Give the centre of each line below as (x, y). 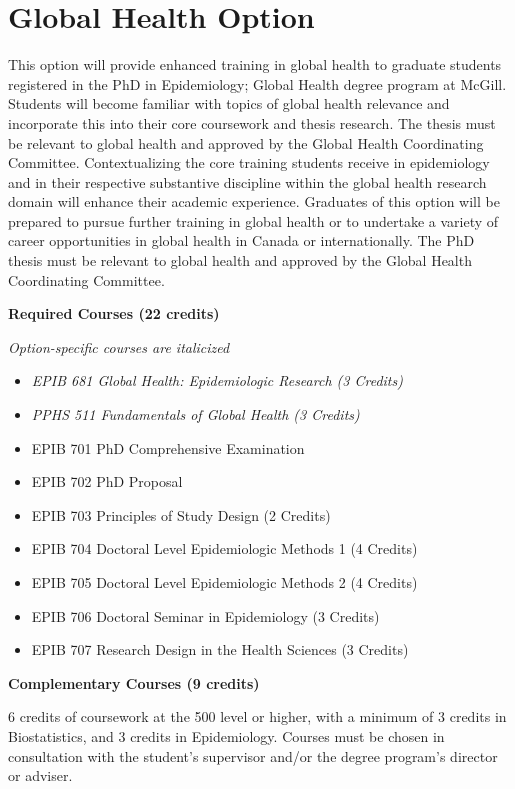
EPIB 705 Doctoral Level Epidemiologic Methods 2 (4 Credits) (224, 582)
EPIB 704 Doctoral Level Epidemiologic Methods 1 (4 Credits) (224, 548)
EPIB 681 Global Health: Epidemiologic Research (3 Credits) (217, 380)
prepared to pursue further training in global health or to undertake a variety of (253, 220)
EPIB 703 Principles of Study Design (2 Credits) (181, 514)
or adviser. (40, 775)
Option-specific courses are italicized (119, 346)
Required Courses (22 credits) (114, 313)
